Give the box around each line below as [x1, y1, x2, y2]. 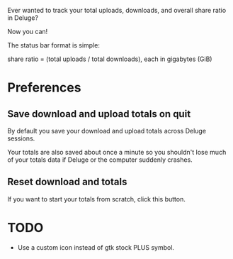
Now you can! [7, 28, 48, 35]
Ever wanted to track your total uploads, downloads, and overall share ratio [7, 6, 227, 14]
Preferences [7, 79, 81, 96]
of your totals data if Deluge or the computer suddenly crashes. [7, 155, 193, 164]
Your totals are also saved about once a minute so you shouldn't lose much [7, 148, 227, 156]
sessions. [7, 134, 35, 143]
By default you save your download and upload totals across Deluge [7, 127, 207, 135]
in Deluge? [7, 13, 39, 22]
